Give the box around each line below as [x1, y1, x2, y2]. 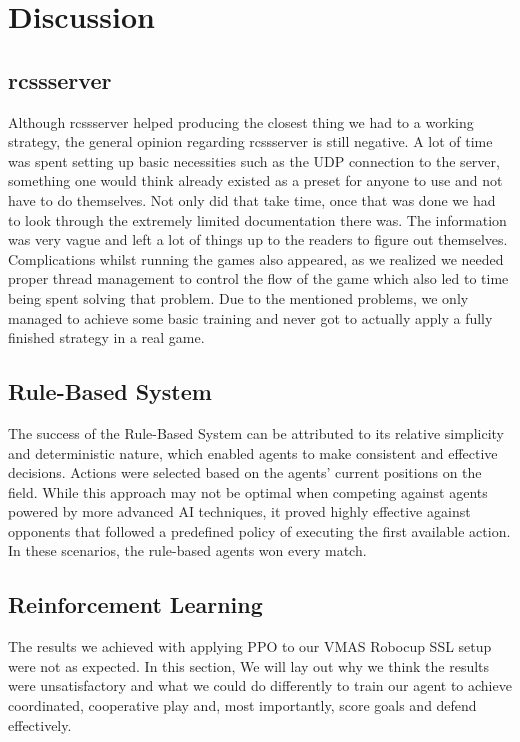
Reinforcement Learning [8, 589, 263, 620]
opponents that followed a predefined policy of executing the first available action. [8, 520, 511, 541]
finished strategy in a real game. [8, 327, 205, 348]
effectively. [8, 714, 72, 735]
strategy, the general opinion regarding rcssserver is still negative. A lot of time [8, 131, 493, 152]
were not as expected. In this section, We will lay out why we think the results [8, 655, 490, 676]
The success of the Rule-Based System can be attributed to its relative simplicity [8, 422, 504, 443]
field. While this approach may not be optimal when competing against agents [8, 481, 488, 502]
